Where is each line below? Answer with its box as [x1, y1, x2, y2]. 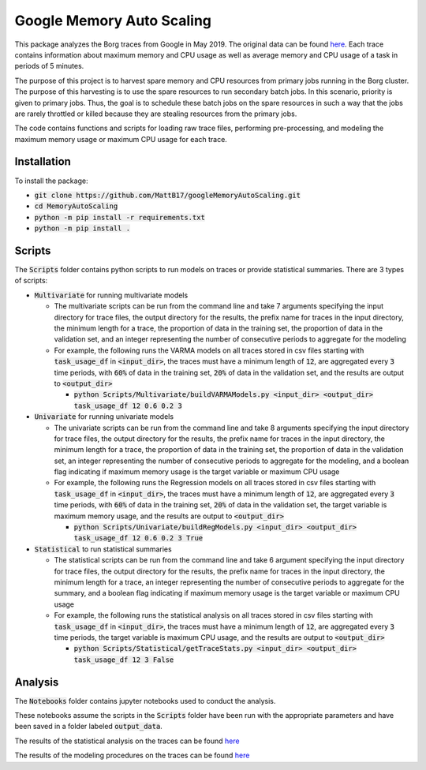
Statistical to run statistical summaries [34, 544, 173, 554]
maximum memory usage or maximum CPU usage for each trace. [14, 134, 228, 144]
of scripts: [14, 276, 48, 286]
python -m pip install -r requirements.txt [34, 213, 205, 222]
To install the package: [14, 176, 88, 185]
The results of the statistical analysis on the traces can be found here [14, 736, 240, 746]
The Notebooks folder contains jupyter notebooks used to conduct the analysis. [14, 696, 276, 705]
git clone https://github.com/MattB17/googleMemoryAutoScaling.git [34, 190, 301, 200]
